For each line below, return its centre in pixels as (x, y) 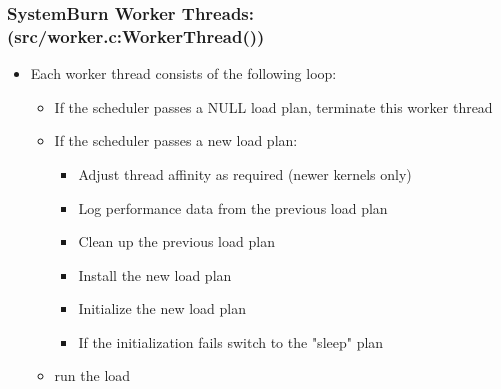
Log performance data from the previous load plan (233, 207)
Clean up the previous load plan (176, 241)
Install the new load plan (155, 274)
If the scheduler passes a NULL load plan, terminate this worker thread (273, 106)
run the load (92, 375)
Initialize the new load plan (162, 308)
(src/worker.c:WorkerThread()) (136, 35)
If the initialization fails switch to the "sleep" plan (231, 341)
